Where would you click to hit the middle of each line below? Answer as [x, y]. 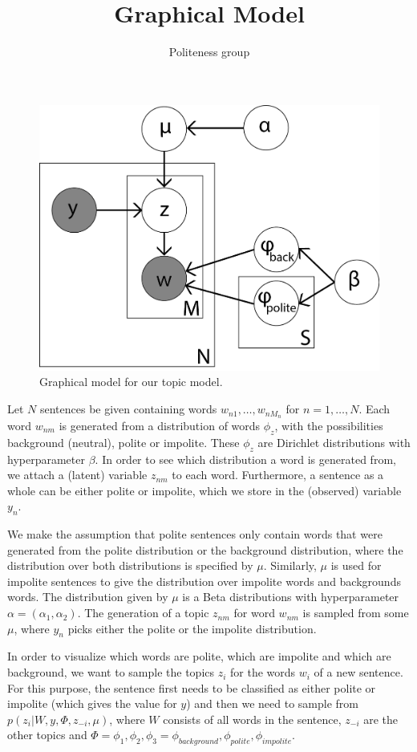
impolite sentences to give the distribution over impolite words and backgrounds [204, 581]
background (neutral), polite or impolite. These [123, 442]
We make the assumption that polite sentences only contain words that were [195, 534]
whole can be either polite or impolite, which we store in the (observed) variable [204, 490]
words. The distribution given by [88, 597]
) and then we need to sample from [272, 703]
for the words [263, 672]
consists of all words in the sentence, [252, 719]
